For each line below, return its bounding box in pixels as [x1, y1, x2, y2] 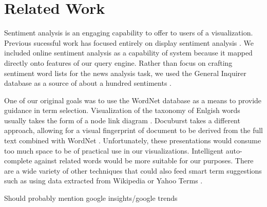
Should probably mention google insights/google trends [4, 193, 178, 203]
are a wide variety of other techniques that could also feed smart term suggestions [4, 165, 262, 176]
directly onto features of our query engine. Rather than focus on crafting [4, 57, 233, 68]
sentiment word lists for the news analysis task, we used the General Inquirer [4, 67, 246, 78]
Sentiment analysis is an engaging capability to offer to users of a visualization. [4, 27, 253, 38]
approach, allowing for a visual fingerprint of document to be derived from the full [4, 125, 263, 136]
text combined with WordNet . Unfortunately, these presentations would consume [4, 135, 261, 146]
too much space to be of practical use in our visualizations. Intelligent [4, 145, 223, 156]
